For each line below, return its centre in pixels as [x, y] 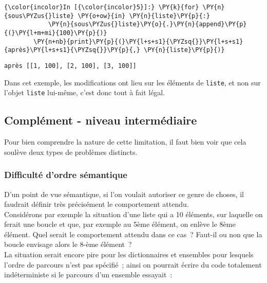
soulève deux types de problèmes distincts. [71, 152]
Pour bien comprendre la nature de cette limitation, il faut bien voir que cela [125, 142]
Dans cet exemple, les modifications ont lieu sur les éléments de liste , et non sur [132, 82]
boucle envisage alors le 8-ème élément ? [68, 244]
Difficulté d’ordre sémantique [66, 175]
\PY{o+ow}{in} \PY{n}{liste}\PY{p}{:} [144, 16]
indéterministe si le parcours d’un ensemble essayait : [88, 275]
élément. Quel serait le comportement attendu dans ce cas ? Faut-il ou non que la [133, 234]
